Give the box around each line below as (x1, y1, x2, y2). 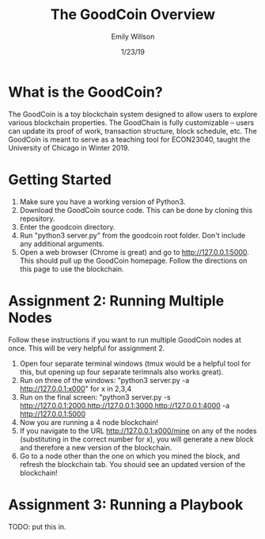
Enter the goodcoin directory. (19, 222, 115, 231)
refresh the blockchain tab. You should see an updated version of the (19, 459, 245, 469)
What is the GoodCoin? (8, 83, 164, 101)
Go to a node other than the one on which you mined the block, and (19, 451, 240, 461)
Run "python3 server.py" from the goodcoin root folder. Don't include (19, 230, 246, 240)
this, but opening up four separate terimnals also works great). (19, 366, 224, 377)
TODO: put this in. (8, 522, 66, 531)
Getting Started (8, 170, 112, 188)
